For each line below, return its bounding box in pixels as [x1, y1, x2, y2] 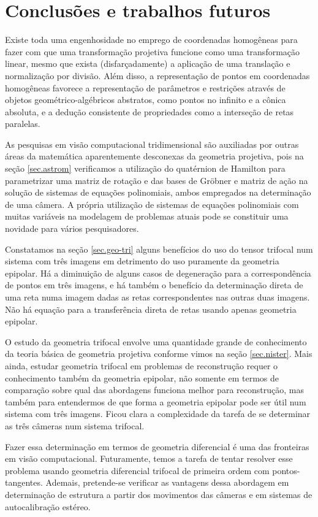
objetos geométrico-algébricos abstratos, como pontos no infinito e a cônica [5, 93, 286, 106]
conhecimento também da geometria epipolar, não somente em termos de [5, 371, 279, 384]
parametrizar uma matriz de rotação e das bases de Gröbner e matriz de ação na [5, 174, 308, 186]
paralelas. [5, 117, 40, 130]
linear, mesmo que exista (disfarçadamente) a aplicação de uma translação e [5, 57, 290, 70]
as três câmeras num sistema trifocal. [5, 419, 145, 432]
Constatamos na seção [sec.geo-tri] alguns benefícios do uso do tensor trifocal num [5, 242, 313, 255]
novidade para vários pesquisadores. [5, 222, 139, 235]
